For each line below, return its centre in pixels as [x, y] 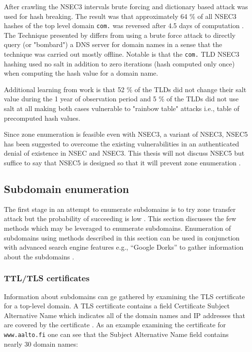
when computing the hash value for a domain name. [81, 73]
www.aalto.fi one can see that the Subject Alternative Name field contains [116, 334]
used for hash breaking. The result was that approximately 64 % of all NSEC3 [120, 16]
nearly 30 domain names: [41, 344]
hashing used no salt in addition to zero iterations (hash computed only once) [119, 63]
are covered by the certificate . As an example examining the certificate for [115, 325]
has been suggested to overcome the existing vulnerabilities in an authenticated [122, 143]
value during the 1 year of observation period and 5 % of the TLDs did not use [121, 99]
